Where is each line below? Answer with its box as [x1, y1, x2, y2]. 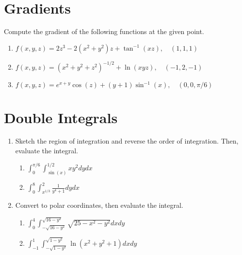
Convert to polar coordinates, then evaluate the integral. [15, 200, 183, 210]
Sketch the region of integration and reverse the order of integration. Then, [15, 136, 239, 146]
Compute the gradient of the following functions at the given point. [4, 26, 204, 36]
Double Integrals [4, 108, 118, 127]
